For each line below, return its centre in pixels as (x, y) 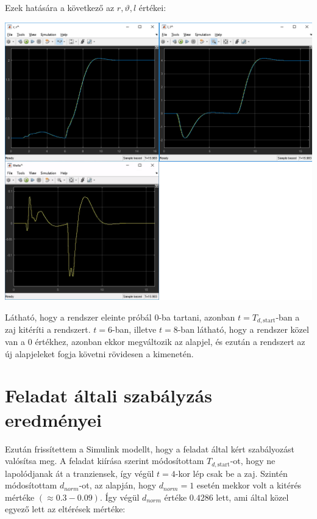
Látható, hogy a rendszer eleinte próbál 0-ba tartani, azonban (120, 317)
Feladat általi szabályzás (109, 395)
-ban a (288, 317)
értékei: (152, 7)
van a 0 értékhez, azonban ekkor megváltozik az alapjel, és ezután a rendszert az (155, 342)
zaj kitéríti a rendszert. (48, 329)
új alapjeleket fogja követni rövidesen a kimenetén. (99, 353)
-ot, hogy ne (253, 461)
